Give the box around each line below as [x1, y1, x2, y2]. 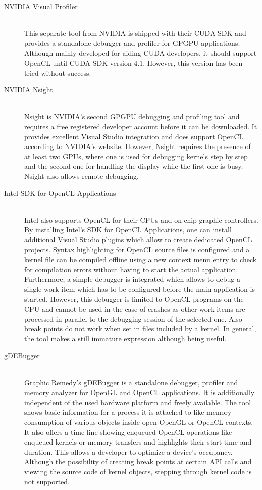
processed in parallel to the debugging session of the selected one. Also [24, 313, 242, 324]
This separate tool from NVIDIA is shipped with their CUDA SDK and [24, 28, 246, 38]
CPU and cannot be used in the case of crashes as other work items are [24, 304, 245, 314]
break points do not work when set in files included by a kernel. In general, [24, 323, 256, 334]
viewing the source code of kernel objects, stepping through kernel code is [24, 466, 252, 476]
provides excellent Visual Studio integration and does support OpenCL [24, 131, 244, 141]
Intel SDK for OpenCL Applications [4, 187, 116, 198]
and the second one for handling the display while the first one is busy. [24, 161, 243, 171]
